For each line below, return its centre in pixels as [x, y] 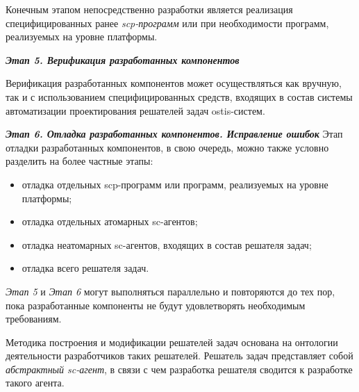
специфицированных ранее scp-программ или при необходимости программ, [167, 23]
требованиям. [34, 319]
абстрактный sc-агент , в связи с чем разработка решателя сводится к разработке [179, 369]
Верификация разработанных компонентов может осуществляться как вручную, [174, 83]
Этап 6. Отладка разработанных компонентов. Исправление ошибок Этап [174, 134]
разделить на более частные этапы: [80, 161]
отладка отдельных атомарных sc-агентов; [110, 221]
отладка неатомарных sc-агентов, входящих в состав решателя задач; [167, 244]
